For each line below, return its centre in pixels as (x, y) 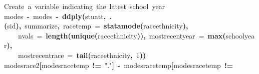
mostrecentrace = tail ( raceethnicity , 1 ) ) (82, 55)
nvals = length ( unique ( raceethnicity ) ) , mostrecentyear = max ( (122, 35)
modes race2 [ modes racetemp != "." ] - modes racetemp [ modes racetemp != (119, 65)
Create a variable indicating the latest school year (85, 6)
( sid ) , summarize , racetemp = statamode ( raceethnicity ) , (96, 26)
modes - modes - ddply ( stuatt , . (58, 16)
